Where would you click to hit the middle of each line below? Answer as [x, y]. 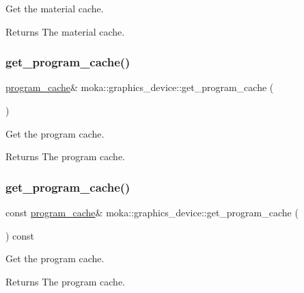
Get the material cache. [55, 8]
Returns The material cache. [65, 31]
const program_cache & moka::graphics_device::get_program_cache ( [152, 212]
